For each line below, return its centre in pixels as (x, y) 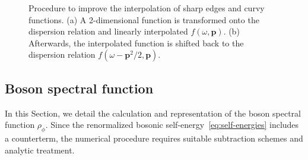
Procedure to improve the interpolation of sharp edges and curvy (147, 8)
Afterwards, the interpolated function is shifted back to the (136, 43)
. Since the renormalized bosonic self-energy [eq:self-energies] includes (172, 125)
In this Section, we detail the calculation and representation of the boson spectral (153, 113)
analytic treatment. (40, 150)
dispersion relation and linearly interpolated (108, 31)
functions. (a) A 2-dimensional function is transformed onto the (144, 19)
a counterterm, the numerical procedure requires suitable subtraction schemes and (154, 138)
